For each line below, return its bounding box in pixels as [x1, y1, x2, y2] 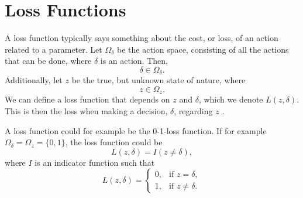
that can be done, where [5, 54, 92, 67]
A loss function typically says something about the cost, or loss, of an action [5, 32, 278, 44]
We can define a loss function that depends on [5, 93, 170, 105]
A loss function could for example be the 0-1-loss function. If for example [5, 124, 267, 136]
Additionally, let [5, 74, 63, 86]
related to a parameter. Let [5, 43, 102, 55]
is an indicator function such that [35, 156, 155, 168]
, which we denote [198, 93, 263, 105]
